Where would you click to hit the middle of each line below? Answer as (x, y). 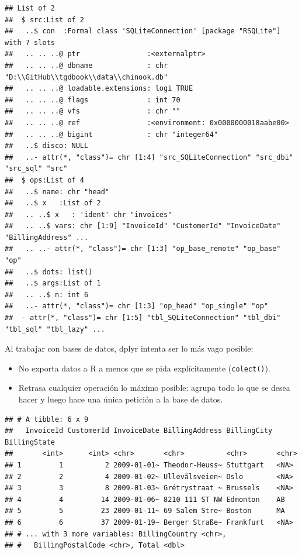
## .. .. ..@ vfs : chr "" (93, 111)
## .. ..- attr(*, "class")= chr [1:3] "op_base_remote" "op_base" (143, 249)
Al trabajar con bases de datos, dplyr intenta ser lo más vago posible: (129, 348)
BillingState (30, 442)
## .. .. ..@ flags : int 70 (93, 100)
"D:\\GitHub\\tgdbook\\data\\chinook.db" (86, 77)
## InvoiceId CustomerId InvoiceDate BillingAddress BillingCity (139, 431)
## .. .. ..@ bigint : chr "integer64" (112, 134)
